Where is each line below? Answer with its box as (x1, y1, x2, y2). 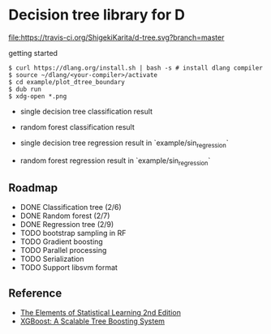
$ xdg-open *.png (8, 92, 67, 101)
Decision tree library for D (8, 6, 185, 24)
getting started (8, 48, 58, 58)
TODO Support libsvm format (19, 263, 118, 272)
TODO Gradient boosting (19, 237, 103, 246)
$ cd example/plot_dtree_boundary (8, 78, 126, 86)
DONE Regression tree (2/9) (19, 220, 114, 229)
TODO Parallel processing (19, 246, 107, 255)
